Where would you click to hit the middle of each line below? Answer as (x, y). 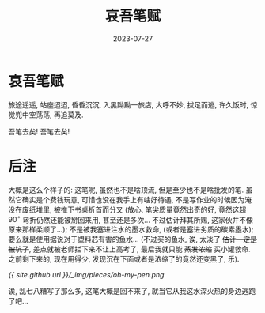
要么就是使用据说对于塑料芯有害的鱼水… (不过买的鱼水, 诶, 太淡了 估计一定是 (133, 239)
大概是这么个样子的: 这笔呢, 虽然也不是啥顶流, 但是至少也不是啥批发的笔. (126, 190)
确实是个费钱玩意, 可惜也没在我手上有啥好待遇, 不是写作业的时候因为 (133, 199)
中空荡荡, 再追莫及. (53, 115)
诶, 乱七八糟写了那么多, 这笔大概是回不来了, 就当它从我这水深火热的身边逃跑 (132, 291)
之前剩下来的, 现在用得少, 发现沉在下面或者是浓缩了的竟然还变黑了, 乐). (124, 259)
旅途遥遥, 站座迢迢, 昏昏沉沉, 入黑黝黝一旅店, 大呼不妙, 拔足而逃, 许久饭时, (129, 104)
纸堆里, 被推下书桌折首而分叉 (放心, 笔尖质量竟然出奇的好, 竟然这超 (138, 209)
